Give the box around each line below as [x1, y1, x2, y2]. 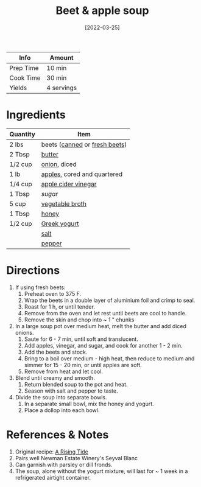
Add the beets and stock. [24, 348, 88, 356]
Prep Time [9, 63, 39, 72]
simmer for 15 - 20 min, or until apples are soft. [24, 361, 142, 368]
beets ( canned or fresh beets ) [41, 140, 127, 149]
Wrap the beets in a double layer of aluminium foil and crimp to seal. [24, 296, 196, 304]
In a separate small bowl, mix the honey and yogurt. [24, 400, 154, 407]
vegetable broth [41, 199, 87, 208]
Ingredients [6, 108, 66, 122]
